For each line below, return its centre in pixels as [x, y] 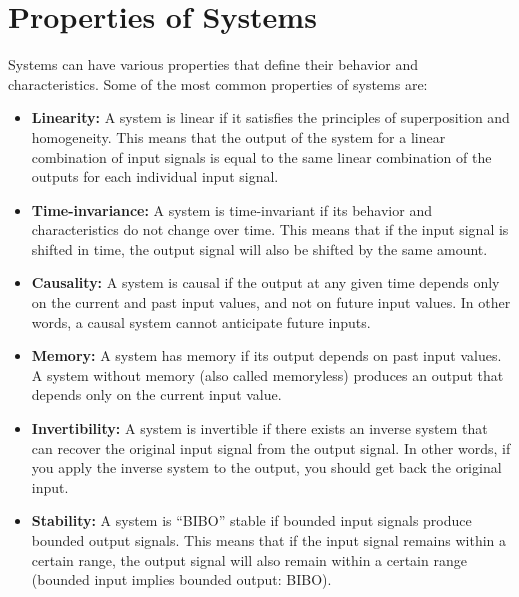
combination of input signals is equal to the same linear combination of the [261, 156]
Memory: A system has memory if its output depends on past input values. [266, 355]
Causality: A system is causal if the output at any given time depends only [265, 282]
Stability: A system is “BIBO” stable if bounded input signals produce [251, 520]
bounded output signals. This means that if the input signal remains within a [269, 540]
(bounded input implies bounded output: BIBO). [181, 579]
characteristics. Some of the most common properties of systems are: [218, 83]
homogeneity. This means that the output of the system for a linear [238, 136]
